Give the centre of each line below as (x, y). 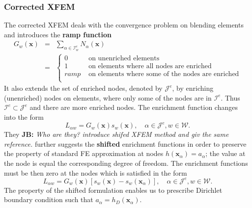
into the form (24, 117)
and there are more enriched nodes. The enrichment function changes (134, 107)
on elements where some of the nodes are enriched (164, 74)
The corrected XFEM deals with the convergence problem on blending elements (124, 25)
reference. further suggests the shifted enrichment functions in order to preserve (125, 143)
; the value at (225, 153)
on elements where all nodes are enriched (150, 66)
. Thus (230, 97)
